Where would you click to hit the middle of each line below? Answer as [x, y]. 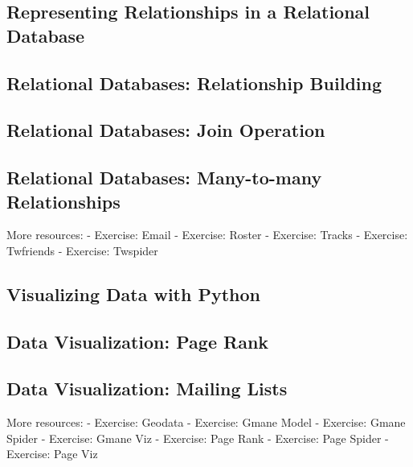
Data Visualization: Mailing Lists [147, 388]
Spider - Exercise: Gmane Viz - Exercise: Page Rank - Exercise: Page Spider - [198, 438]
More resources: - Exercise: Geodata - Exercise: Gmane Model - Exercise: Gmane [206, 422]
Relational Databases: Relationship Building [194, 83]
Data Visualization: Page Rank [138, 341]
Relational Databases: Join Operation [166, 130]
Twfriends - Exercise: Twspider [82, 250]
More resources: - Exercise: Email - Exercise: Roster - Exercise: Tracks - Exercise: [207, 235]
